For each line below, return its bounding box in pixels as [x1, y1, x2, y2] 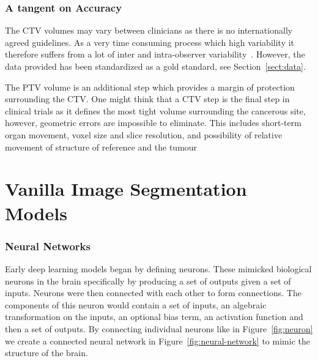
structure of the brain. [5, 346, 88, 359]
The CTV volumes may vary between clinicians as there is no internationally [5, 24, 293, 37]
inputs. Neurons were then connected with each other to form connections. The [5, 286, 301, 299]
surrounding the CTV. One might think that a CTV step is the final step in [5, 92, 290, 105]
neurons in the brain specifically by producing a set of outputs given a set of [5, 274, 291, 287]
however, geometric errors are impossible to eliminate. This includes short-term [5, 116, 301, 129]
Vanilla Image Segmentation [5, 176, 247, 201]
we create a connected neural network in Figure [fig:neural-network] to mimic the [5, 334, 310, 347]
